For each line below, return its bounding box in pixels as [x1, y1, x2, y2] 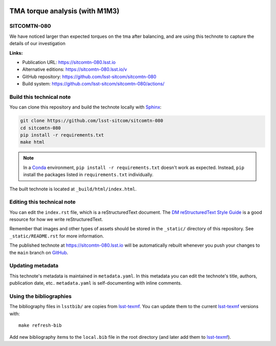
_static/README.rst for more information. [9, 233, 104, 239]
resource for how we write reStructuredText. [9, 217, 103, 223]
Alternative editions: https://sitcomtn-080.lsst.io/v [22, 67, 127, 73]
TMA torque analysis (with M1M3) [9, 7, 120, 15]
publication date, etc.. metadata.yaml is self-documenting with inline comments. [9, 280, 182, 286]
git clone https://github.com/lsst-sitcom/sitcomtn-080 [20, 118, 164, 124]
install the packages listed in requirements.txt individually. [23, 171, 153, 178]
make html [20, 139, 45, 145]
